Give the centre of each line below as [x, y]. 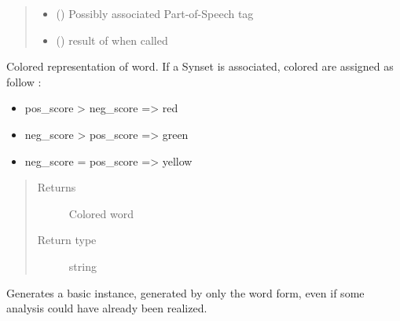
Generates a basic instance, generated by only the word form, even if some [185, 292]
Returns [57, 187]
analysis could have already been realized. [107, 308]
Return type [67, 240]
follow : [24, 81]
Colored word [101, 213]
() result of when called [112, 40]
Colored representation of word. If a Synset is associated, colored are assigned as [200, 66]
